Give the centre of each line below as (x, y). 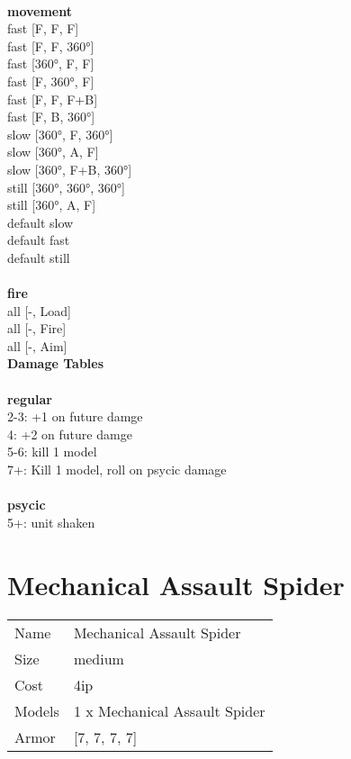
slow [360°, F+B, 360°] (70, 169)
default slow (40, 222)
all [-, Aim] (37, 345)
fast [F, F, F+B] (53, 99)
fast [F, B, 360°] (51, 117)
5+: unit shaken (51, 522)
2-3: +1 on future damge (75, 416)
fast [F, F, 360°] (51, 45)
